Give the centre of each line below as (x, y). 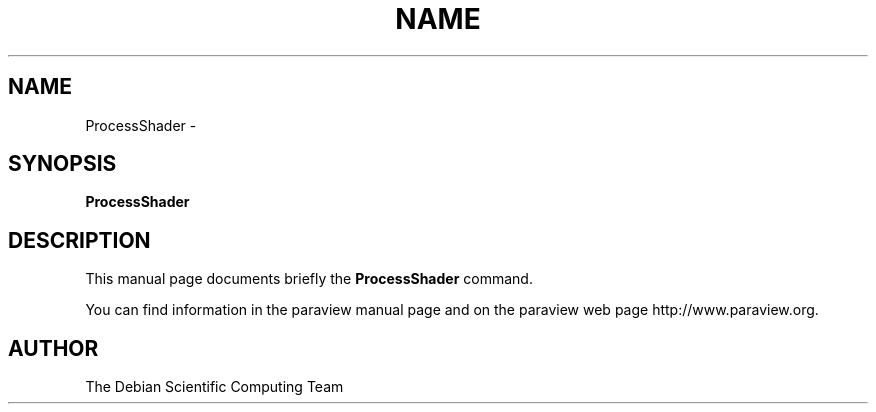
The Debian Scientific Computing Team (214, 387)
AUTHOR (53, 348)
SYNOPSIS (62, 164)
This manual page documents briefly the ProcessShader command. (309, 279)
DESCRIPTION (79, 240)
